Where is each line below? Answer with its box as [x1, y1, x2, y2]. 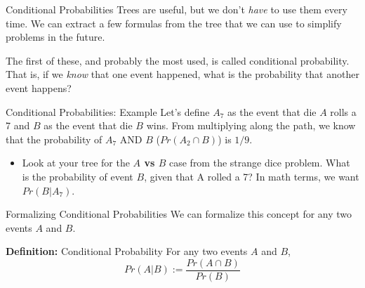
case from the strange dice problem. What [168, 155, 350, 170]
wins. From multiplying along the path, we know [146, 118, 356, 133]
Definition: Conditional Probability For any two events [6, 244, 248, 258]
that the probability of [6, 131, 102, 146]
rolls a [330, 104, 357, 119]
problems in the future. [6, 30, 105, 44]
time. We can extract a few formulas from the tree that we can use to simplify [6, 15, 342, 30]
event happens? [6, 80, 72, 95]
